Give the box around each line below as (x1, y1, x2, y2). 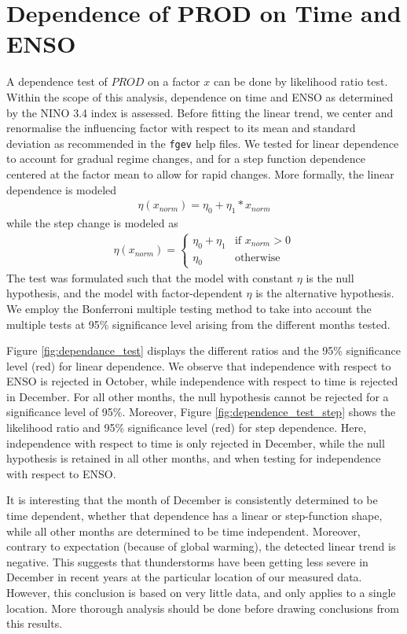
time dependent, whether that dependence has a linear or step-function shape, (6, 507, 383, 524)
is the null (306, 269, 354, 286)
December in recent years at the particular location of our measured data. (6, 569, 362, 585)
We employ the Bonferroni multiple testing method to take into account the (6, 300, 372, 316)
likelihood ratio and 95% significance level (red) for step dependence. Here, (6, 419, 367, 436)
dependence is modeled (6, 181, 117, 197)
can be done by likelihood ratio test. (213, 73, 388, 90)
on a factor (148, 73, 200, 90)
